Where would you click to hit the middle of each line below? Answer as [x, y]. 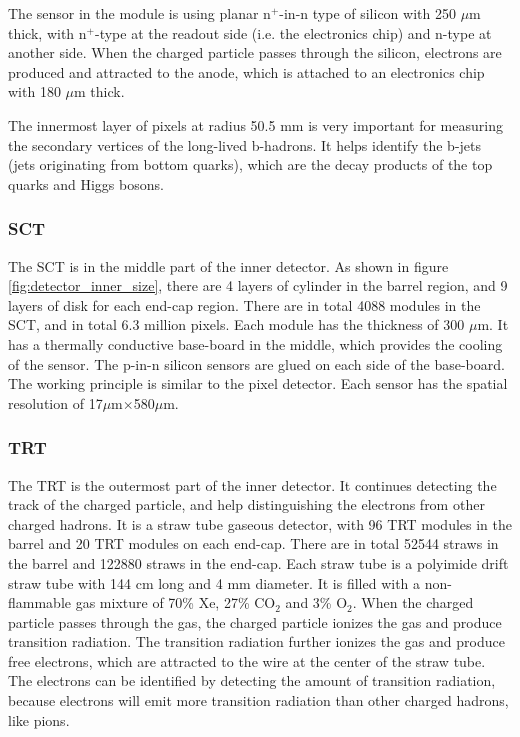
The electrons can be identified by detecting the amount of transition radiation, [252, 680]
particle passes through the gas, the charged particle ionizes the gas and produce [255, 621]
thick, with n [47, 32]
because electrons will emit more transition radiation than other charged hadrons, [258, 700]
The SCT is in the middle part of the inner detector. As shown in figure [228, 265]
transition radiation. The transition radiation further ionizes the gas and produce [256, 641]
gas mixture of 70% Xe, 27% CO [175, 602]
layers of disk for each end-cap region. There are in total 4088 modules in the [244, 304]
